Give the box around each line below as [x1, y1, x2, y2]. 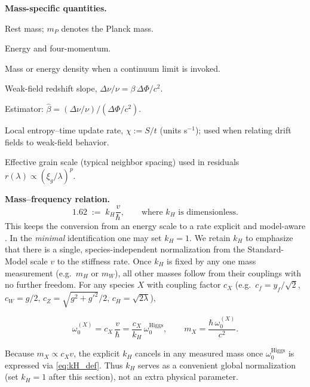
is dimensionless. [178, 208, 238, 217]
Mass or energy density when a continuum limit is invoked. [5, 62, 220, 74]
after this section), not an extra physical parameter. [48, 370, 238, 383]
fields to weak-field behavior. [5, 135, 109, 148]
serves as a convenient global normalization [138, 358, 296, 371]
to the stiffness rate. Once [57, 254, 152, 267]
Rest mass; [5, 22, 44, 34]
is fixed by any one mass [167, 254, 256, 267]
